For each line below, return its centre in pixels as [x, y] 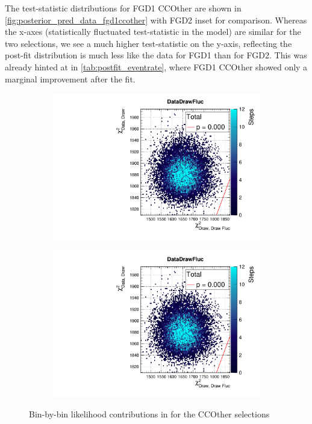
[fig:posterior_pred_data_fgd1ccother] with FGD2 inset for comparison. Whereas [156, 20]
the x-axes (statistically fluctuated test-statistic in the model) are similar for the [153, 32]
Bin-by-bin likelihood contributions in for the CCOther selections [149, 413]
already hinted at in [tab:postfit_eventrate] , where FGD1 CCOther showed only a [156, 66]
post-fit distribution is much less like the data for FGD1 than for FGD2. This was [156, 55]
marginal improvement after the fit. [70, 78]
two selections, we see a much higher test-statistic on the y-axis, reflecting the [148, 43]
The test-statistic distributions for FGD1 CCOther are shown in [123, 8]
